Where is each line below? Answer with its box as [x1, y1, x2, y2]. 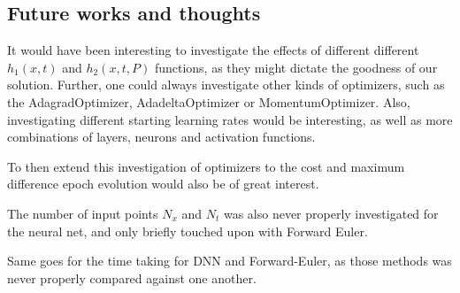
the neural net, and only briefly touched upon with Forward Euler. [7, 221, 368, 240]
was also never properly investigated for [223, 204, 439, 222]
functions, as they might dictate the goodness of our [154, 58, 438, 76]
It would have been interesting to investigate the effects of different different [7, 41, 419, 59]
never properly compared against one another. [7, 268, 257, 287]
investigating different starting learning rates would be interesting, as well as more [7, 110, 453, 128]
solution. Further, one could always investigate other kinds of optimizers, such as [7, 75, 445, 94]
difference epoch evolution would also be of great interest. [7, 174, 319, 193]
